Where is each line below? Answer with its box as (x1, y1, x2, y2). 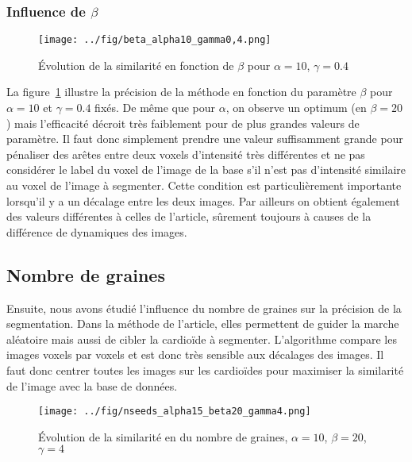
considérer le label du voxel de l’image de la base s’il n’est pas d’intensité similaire (6, 161, 406, 178)
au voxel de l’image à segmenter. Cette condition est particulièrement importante (6, 177, 402, 194)
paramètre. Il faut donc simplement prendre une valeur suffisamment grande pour (6, 130, 403, 147)
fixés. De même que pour (94, 99, 216, 116)
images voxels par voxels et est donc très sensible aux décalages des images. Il (6, 346, 384, 363)
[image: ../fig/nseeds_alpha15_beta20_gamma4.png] (38, 406, 311, 418)
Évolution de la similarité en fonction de (38, 56, 234, 73)
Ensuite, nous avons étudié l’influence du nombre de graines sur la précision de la (6, 299, 402, 316)
